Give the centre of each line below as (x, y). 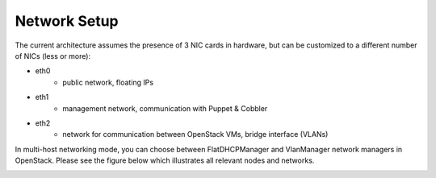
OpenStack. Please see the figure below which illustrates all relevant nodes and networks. (165, 160)
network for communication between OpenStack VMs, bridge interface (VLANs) (195, 135)
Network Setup (67, 21)
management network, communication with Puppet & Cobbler (165, 108)
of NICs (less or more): (53, 56)
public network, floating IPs (108, 82)
